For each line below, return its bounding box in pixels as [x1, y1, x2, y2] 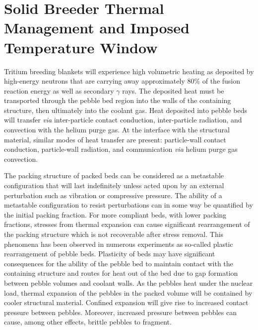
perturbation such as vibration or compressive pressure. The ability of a [4, 190, 222, 200]
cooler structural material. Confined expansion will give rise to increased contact [4, 297, 249, 308]
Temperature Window [4, 37, 158, 57]
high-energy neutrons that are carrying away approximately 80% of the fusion [4, 76, 241, 86]
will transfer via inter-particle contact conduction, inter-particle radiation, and [4, 114, 242, 125]
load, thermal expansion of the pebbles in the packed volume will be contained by [4, 287, 253, 298]
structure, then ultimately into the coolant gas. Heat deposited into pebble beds [4, 105, 248, 115]
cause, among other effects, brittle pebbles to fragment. [4, 317, 172, 327]
